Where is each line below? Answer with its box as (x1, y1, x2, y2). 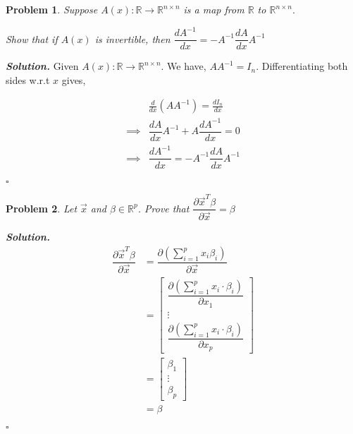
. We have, (161, 59, 206, 73)
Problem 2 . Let (6, 200, 78, 215)
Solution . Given (6, 59, 79, 73)
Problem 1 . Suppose (6, 2, 98, 16)
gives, (61, 72, 86, 87)
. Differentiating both (256, 59, 348, 73)
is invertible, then (94, 31, 171, 46)
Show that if (6, 31, 58, 46)
